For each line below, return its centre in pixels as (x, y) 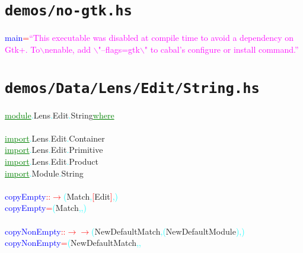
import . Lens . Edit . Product (52, 161)
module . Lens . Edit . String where (60, 115)
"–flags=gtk (119, 49)
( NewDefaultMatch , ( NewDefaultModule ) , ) (168, 231)
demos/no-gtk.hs (68, 11)
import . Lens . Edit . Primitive (54, 150)
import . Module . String (44, 173)
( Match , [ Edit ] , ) (91, 196)
